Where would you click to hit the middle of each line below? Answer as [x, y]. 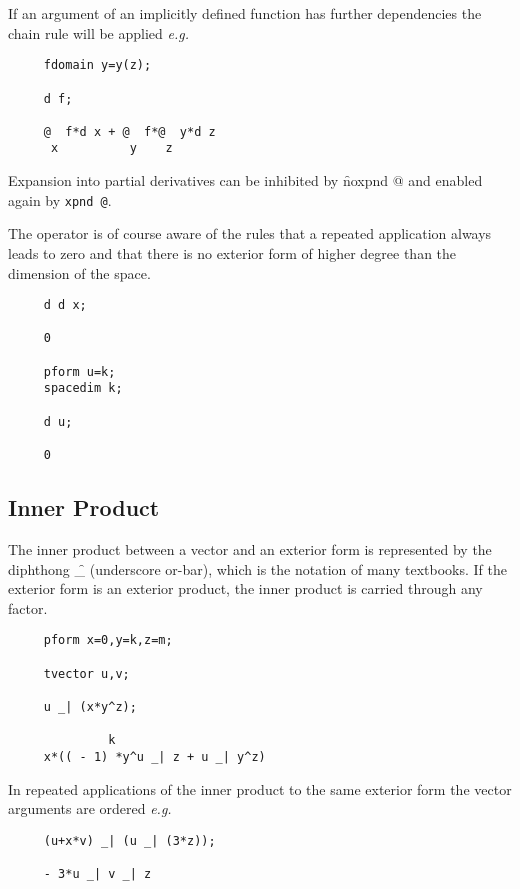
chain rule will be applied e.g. [98, 32]
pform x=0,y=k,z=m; [108, 640]
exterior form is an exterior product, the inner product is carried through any [245, 588]
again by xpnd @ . [60, 199]
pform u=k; [79, 371]
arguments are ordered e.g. [90, 808]
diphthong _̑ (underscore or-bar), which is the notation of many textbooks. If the [257, 568]
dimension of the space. [79, 272]
